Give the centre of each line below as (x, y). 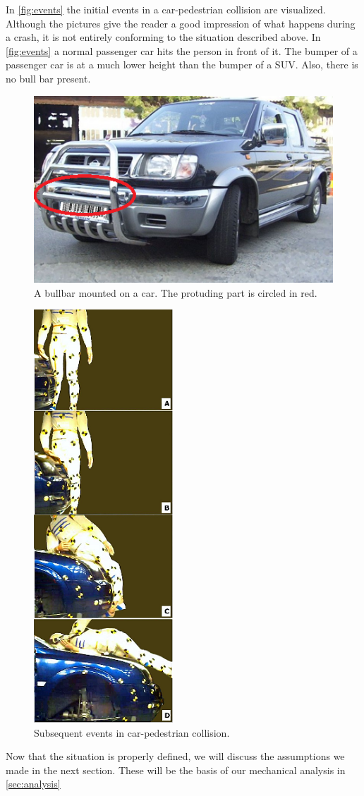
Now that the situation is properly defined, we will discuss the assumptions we (175, 756)
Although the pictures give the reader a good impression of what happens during (181, 23)
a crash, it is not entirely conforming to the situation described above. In (163, 37)
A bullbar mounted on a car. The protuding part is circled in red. (176, 292)
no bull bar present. (48, 78)
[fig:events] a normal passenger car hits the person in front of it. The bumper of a (182, 50)
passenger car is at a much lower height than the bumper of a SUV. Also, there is (182, 65)
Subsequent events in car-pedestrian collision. (132, 732)
